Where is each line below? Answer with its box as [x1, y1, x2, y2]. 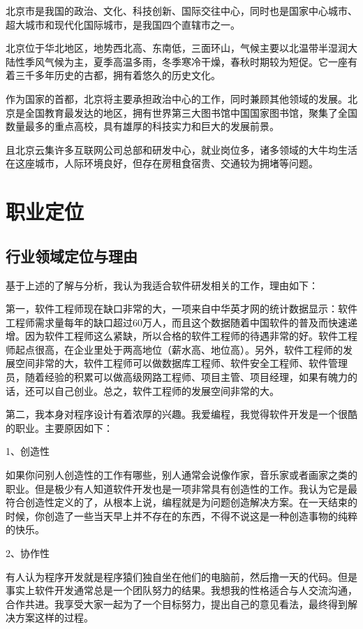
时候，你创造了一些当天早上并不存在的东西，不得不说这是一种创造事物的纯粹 [6, 508, 357, 523]
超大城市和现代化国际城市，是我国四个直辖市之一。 [6, 17, 240, 31]
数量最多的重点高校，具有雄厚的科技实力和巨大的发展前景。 [6, 119, 279, 133]
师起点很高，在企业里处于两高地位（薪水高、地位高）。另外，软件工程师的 [6, 342, 343, 356]
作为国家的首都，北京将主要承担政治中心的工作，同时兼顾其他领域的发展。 [6, 91, 348, 106]
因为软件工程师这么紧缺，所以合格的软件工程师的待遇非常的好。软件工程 [24, 328, 357, 343]
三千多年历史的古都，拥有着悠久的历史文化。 [15, 68, 221, 82]
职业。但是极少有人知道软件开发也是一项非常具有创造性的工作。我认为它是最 [6, 481, 357, 496]
